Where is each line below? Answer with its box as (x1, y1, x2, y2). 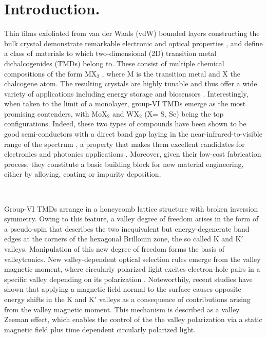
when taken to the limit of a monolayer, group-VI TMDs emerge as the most (4, 98, 246, 109)
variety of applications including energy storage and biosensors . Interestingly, (4, 88, 249, 99)
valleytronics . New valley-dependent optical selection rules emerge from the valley (4, 253, 261, 264)
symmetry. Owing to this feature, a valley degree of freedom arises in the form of (4, 213, 259, 224)
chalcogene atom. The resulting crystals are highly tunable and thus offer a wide (4, 78, 257, 89)
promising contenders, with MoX (4, 108, 107, 119)
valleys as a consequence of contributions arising (99, 293, 251, 304)
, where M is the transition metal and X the (102, 68, 240, 79)
